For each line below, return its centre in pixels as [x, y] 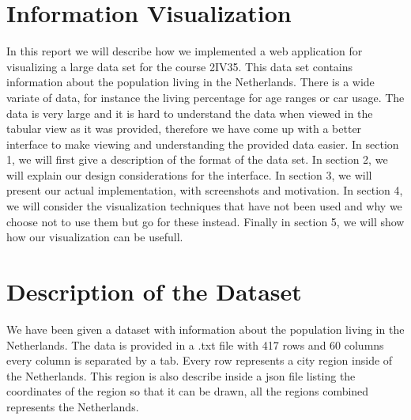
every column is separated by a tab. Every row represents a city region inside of [200, 360]
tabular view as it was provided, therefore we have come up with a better [184, 129]
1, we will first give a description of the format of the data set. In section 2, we [197, 159]
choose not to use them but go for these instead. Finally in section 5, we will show [205, 221]
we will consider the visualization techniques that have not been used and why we [204, 206]
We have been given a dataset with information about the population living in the [205, 329]
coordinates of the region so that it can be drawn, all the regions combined [188, 391]
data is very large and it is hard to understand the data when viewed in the [190, 113]
